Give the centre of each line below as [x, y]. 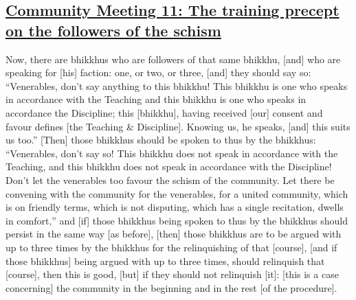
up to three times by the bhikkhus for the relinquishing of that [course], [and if [171, 247]
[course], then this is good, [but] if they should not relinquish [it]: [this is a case [172, 274]
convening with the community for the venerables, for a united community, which [177, 193]
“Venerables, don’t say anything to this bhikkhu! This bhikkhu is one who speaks [177, 85]
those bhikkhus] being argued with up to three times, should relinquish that [165, 261]
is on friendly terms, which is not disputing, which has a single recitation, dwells [175, 207]
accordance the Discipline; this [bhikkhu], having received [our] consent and [164, 112]
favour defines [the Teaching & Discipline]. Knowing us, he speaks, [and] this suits [178, 126]
